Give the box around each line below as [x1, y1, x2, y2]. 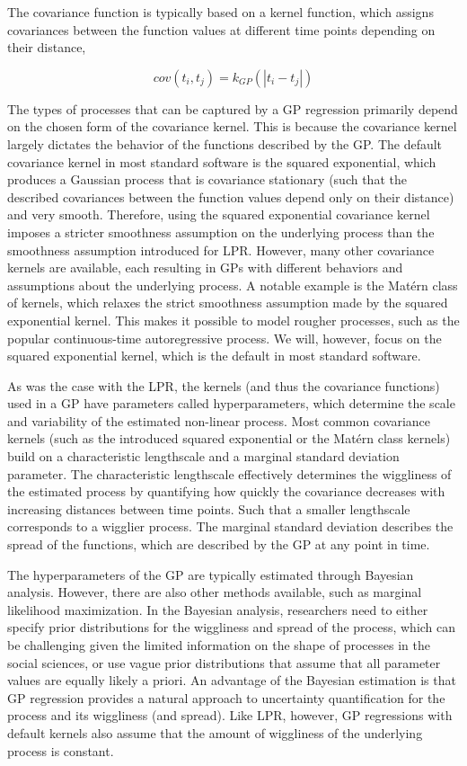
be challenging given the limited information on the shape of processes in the [7, 636, 430, 654]
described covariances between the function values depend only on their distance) [7, 187, 454, 206]
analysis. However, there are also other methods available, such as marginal [7, 583, 422, 601]
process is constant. [7, 741, 114, 760]
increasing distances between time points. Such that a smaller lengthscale [7, 499, 410, 518]
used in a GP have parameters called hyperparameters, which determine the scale [7, 394, 455, 413]
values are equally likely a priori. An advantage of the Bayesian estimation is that [7, 671, 456, 690]
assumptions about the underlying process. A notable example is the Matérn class [7, 275, 458, 294]
